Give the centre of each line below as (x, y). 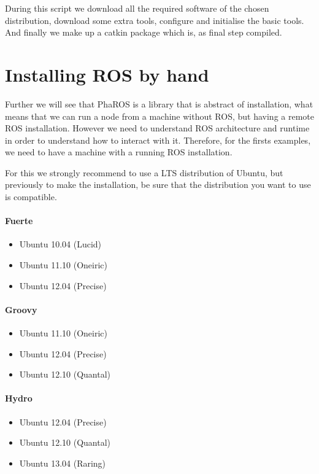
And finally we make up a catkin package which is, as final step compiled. (144, 32)
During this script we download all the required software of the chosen (137, 8)
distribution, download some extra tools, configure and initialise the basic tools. (155, 20)
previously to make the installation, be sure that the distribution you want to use (158, 185)
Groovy (21, 309)
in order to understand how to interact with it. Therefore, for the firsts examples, (158, 140)
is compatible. (31, 197)
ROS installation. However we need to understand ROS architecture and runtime (157, 128)
